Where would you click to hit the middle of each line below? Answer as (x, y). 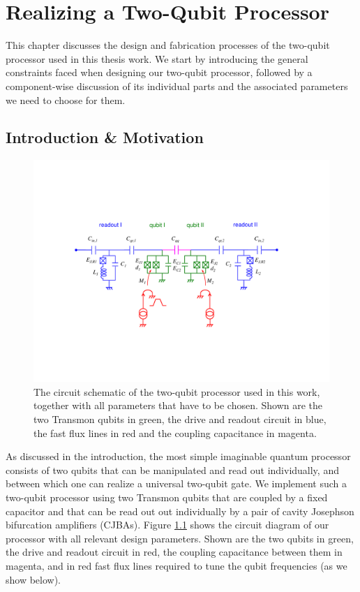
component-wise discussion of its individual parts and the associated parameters (177, 86)
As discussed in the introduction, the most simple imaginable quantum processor (178, 456)
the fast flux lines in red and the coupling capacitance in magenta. (175, 432)
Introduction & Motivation (105, 137)
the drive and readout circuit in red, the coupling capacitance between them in (174, 552)
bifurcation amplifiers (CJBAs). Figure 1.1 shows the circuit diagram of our (167, 525)
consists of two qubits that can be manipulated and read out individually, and (172, 469)
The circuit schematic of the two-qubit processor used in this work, (177, 391)
